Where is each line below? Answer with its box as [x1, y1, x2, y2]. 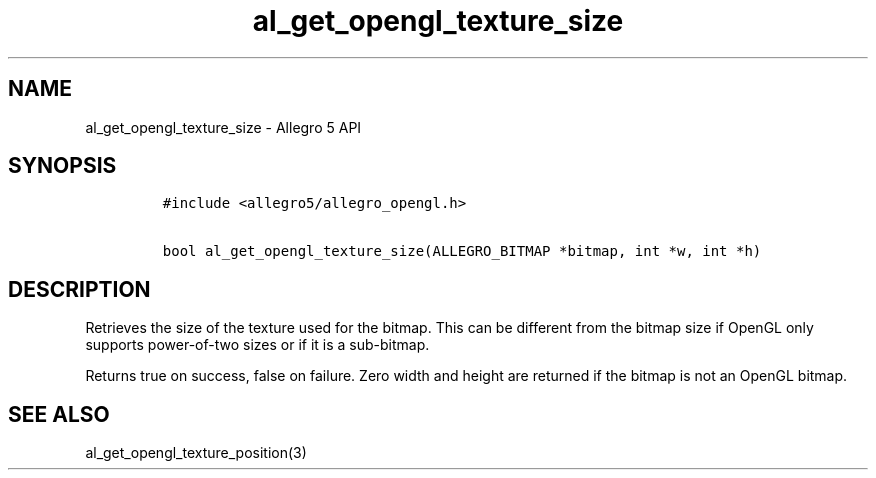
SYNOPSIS [8, 153, 117, 179]
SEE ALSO [8, 401, 110, 427]
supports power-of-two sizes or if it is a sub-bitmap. [85, 336, 430, 354]
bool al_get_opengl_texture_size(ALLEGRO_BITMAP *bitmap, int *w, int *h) [162, 243, 762, 260]
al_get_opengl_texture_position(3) [85, 444, 307, 462]
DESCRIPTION [8, 276, 151, 302]
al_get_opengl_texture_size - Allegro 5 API [85, 118, 362, 136]
